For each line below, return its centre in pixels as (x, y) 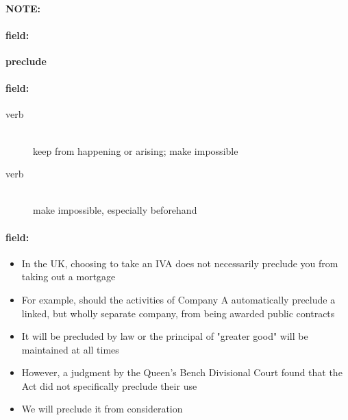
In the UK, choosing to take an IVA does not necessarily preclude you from (180, 263)
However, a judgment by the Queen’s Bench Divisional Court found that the (182, 372)
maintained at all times (70, 349)
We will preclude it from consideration (102, 409)
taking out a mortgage (69, 276)
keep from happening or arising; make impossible (136, 150)
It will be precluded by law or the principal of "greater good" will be (165, 336)
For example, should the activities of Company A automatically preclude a (178, 299)
